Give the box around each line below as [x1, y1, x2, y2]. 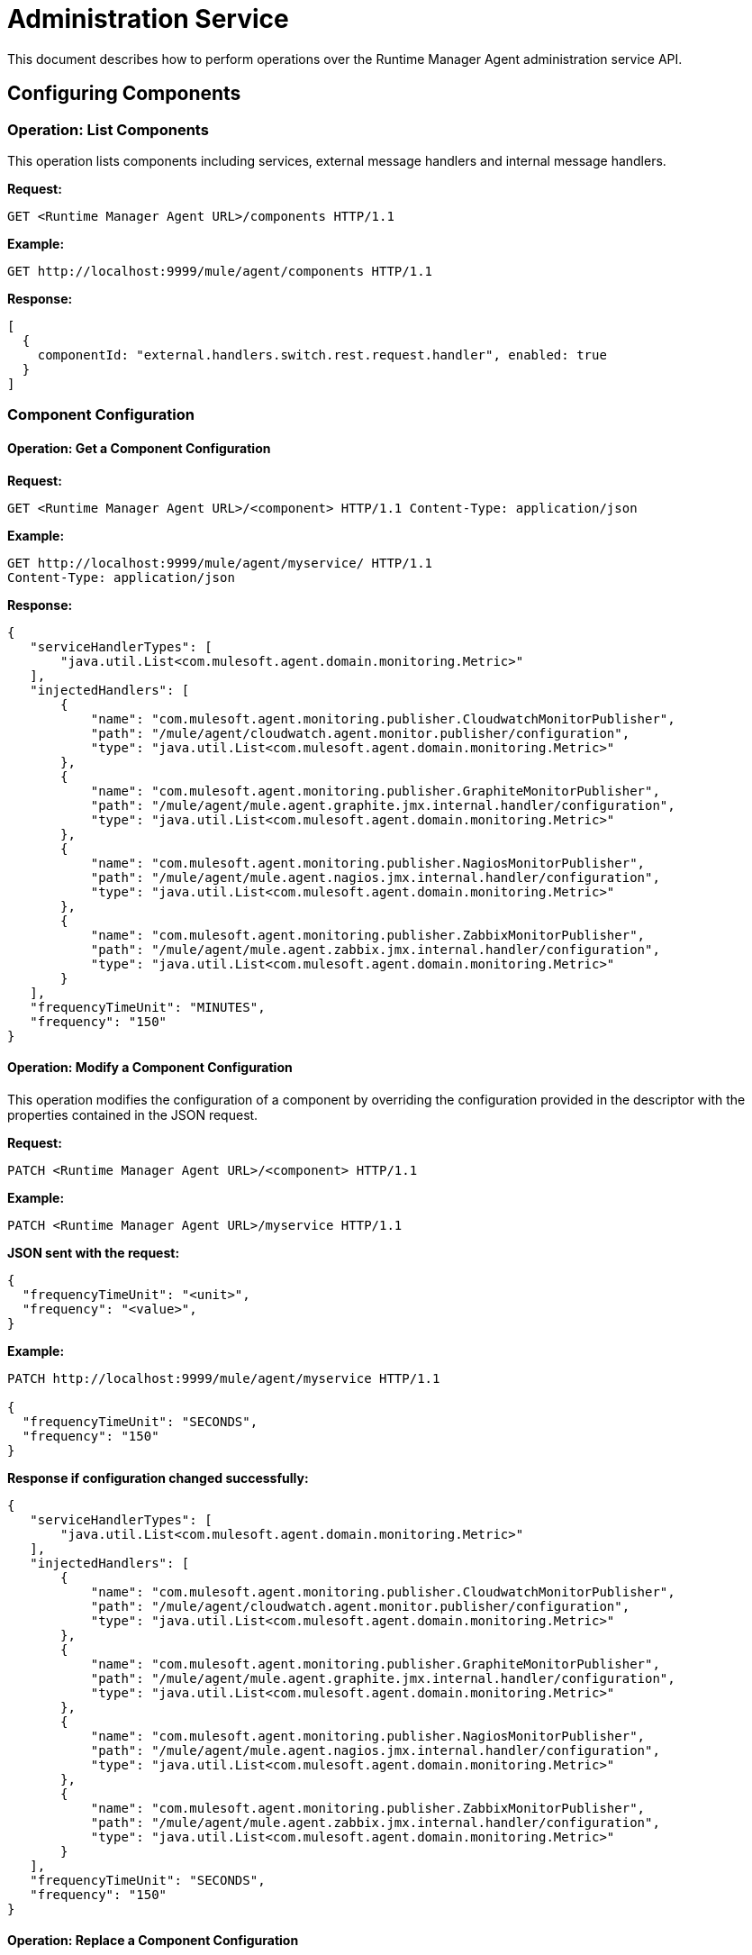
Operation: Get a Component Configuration [7, 440, 271, 456]
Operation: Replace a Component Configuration [7, 1932, 299, 1949]
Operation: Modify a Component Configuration [7, 1059, 293, 1076]
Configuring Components [7, 82, 241, 105]
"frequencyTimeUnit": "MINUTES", [30, 999, 266, 1014]
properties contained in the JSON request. [7, 1106, 258, 1123]
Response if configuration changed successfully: [7, 1469, 309, 1486]
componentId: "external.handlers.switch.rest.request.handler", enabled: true [37, 347, 607, 362]
